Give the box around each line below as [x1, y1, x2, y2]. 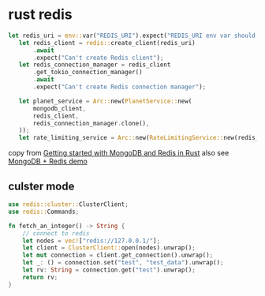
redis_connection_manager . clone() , [32, 119, 150, 127]
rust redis [8, 6, 73, 24]
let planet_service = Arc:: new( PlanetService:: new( [18, 97, 192, 105]
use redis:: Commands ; [8, 208, 80, 215]
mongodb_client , [32, 104, 87, 112]
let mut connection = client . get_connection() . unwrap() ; [22, 251, 214, 260]
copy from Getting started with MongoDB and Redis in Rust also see [8, 148, 230, 158]
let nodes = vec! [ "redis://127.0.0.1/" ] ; [22, 237, 160, 245]
